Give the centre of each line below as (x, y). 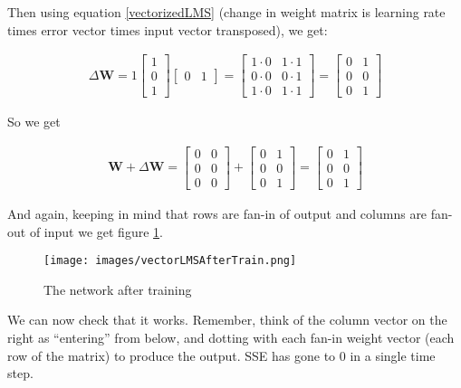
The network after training (118, 289)
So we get (34, 122)
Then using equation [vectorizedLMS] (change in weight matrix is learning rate (226, 12)
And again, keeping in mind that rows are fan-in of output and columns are (217, 214)
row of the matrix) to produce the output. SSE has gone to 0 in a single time (221, 355)
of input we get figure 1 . (96, 231)
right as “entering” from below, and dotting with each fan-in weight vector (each (231, 338)
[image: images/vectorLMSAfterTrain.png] (170, 261)
